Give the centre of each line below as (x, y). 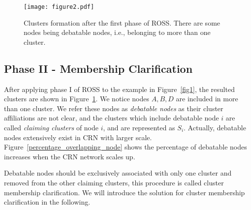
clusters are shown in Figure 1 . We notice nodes (77, 99)
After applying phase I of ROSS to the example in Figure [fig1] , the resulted (119, 89)
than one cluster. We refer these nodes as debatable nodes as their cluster (114, 108)
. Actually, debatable (215, 128)
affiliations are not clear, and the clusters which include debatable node (111, 118)
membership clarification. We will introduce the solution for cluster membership (125, 192)
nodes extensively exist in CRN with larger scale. (78, 137)
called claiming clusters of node (51, 128)
